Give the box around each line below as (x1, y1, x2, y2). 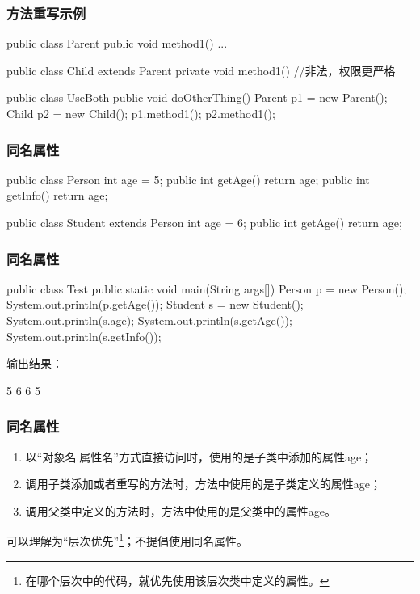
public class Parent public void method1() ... (6, 35, 228, 52)
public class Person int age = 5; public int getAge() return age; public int (6, 171, 370, 187)
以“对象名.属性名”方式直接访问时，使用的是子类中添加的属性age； (25, 448, 373, 465)
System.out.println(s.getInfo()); (6, 327, 162, 344)
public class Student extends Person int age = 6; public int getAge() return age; (6, 214, 402, 230)
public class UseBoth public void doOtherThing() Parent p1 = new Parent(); (6, 89, 388, 106)
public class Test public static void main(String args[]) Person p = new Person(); (6, 280, 407, 297)
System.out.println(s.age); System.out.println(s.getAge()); (6, 312, 292, 328)
